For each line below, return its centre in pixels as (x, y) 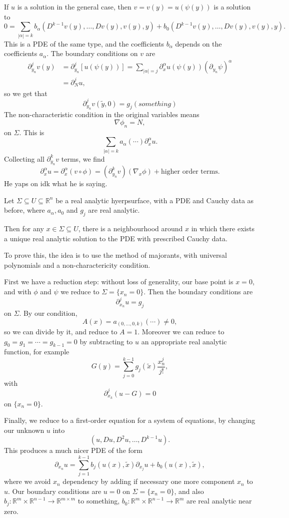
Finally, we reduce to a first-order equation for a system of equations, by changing (130, 420)
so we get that (26, 93)
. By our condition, (48, 313)
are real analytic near (219, 501)
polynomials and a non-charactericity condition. (77, 265)
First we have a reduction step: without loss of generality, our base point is (119, 282)
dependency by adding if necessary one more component (149, 481)
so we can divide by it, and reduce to (61, 332)
